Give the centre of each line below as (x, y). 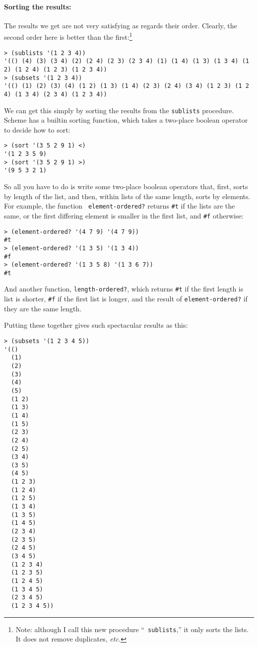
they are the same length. (43, 308)
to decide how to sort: (37, 129)
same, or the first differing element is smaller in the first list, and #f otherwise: (124, 215)
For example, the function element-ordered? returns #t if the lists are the (120, 206)
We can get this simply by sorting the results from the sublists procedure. (119, 110)
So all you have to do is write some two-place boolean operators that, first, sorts (126, 186)
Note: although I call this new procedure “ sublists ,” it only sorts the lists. (132, 629)
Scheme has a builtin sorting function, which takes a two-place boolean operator (126, 120)
